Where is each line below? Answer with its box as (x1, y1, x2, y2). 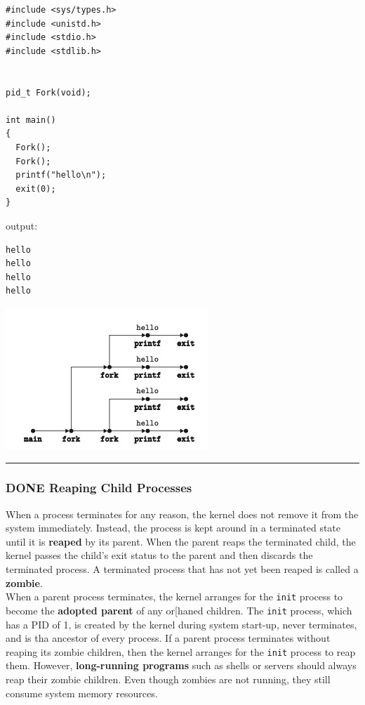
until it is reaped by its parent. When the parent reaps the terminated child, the (6, 534, 356, 548)
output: (6, 218, 38, 232)
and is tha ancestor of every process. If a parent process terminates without (6, 631, 331, 645)
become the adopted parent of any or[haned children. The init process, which (6, 602, 352, 617)
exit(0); (15, 183, 56, 194)
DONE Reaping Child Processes (6, 479, 192, 496)
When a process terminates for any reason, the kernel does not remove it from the (6, 506, 359, 521)
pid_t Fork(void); (6, 87, 91, 98)
